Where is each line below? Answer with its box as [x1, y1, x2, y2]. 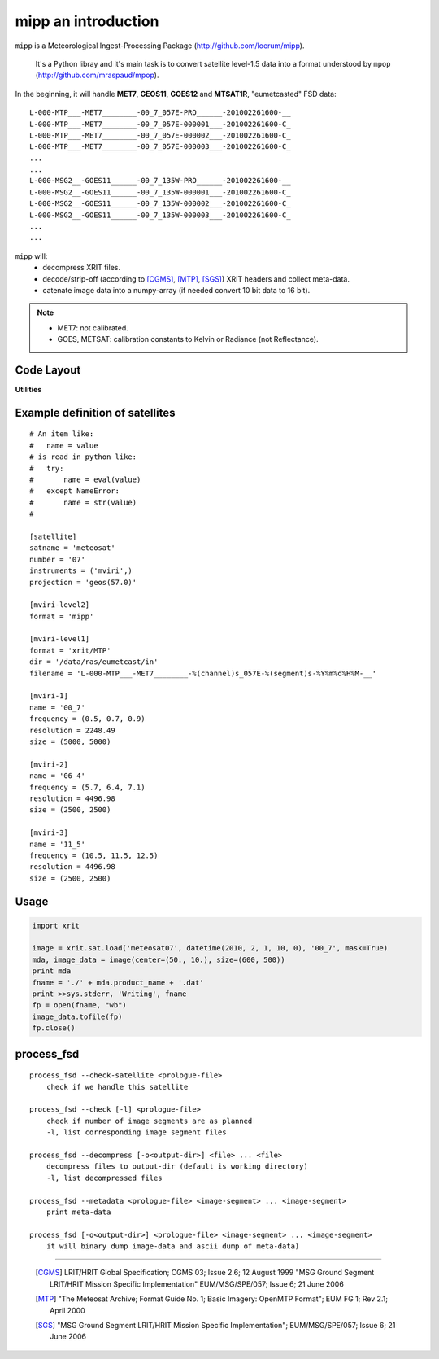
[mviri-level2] [29, 601, 90, 610]
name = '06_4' [29, 771, 85, 780]
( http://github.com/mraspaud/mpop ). [35, 70, 159, 81]
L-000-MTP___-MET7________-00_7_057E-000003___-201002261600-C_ [29, 142, 292, 151]
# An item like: [29, 430, 94, 439]
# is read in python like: [29, 452, 137, 461]
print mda [32, 967, 72, 976]
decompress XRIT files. [42, 263, 121, 273]
